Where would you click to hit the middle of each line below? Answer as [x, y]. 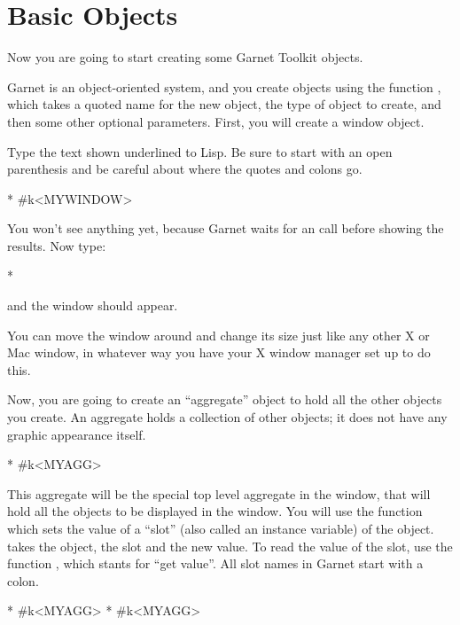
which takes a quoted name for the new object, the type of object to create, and [224, 104]
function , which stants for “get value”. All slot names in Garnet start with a [215, 563]
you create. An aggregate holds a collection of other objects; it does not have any [227, 417]
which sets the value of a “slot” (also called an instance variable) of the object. [221, 528]
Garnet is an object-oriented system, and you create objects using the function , [224, 86]
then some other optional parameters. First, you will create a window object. [216, 121]
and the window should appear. [93, 305]
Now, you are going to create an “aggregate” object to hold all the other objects [225, 399]
